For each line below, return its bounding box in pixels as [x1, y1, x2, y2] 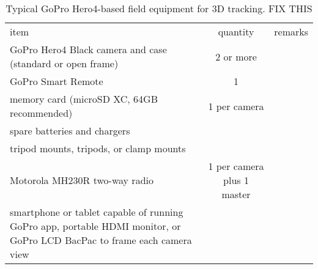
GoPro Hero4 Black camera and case [10, 42, 167, 56]
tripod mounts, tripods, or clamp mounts [10, 141, 186, 155]
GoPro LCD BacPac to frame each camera [10, 233, 192, 247]
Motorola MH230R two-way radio [10, 173, 153, 187]
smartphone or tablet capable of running [10, 205, 183, 219]
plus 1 [223, 173, 249, 187]
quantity [218, 24, 254, 39]
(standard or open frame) [10, 56, 119, 70]
